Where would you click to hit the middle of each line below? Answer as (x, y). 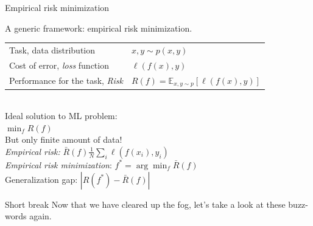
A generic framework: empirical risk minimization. (99, 28)
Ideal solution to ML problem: (61, 116)
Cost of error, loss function (59, 65)
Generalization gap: (41, 179)
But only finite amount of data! (64, 139)
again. (40, 216)
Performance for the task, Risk (66, 80)
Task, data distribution (52, 50)
